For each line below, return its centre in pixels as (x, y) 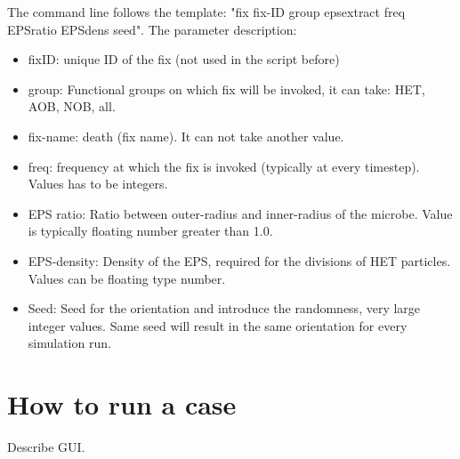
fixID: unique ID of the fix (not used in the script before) (184, 59)
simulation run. (69, 343)
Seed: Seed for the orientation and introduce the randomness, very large (224, 308)
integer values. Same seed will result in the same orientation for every (218, 325)
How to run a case (122, 404)
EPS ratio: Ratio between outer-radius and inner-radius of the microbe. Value (240, 213)
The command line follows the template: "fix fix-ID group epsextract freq (206, 12)
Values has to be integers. (98, 184)
